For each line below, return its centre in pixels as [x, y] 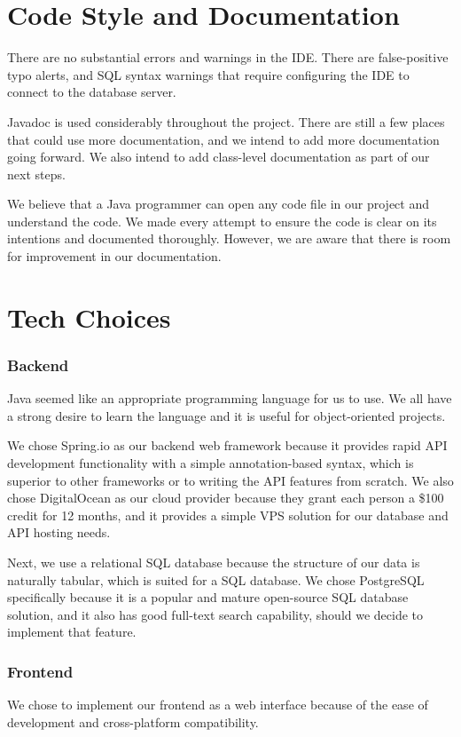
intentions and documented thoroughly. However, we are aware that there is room [229, 238]
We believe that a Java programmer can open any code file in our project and [218, 204]
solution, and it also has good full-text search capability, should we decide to [215, 614]
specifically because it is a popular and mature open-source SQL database [208, 597]
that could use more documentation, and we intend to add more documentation [223, 139]
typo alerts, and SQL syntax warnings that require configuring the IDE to [208, 74]
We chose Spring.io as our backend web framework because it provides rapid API [227, 445]
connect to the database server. [92, 92]
